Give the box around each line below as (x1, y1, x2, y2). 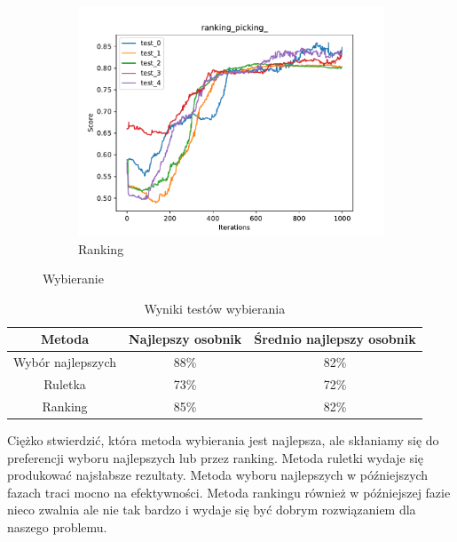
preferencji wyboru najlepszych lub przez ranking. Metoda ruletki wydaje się (7, 448, 424, 466)
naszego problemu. (7, 517, 107, 536)
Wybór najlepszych (13, 353, 117, 371)
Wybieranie (43, 269, 104, 288)
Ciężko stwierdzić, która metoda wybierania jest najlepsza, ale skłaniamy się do (7, 431, 439, 449)
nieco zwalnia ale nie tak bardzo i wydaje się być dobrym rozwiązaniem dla (7, 500, 416, 519)
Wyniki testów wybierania (144, 299, 286, 317)
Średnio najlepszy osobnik (254, 330, 416, 348)
